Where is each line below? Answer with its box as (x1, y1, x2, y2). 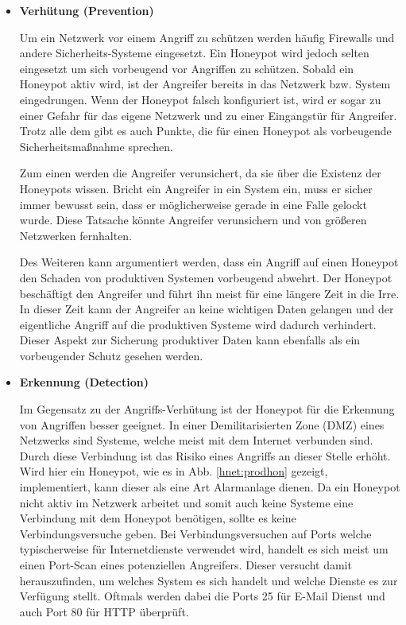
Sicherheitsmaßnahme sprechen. (19, 138, 173, 154)
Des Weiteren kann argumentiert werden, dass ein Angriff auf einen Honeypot (19, 254, 399, 270)
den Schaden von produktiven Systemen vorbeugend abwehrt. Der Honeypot (19, 269, 392, 285)
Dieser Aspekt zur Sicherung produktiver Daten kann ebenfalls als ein (19, 332, 361, 348)
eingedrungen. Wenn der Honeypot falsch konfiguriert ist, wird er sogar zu (19, 91, 381, 107)
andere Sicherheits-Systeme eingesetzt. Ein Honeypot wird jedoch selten (19, 45, 369, 61)
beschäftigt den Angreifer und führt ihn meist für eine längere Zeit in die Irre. (19, 285, 400, 301)
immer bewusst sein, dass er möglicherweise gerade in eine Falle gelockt (19, 196, 367, 212)
